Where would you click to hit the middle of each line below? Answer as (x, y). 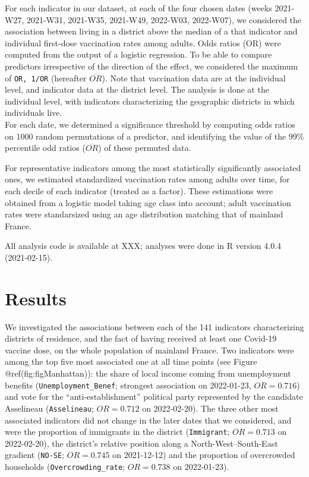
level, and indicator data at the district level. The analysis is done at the (137, 89)
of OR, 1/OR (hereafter (46, 78)
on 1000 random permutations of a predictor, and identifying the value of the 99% (154, 136)
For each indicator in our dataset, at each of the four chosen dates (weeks (138, 8)
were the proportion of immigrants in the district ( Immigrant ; (117, 432)
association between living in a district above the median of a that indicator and (151, 31)
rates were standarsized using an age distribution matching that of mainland (144, 214)
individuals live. (34, 113)
